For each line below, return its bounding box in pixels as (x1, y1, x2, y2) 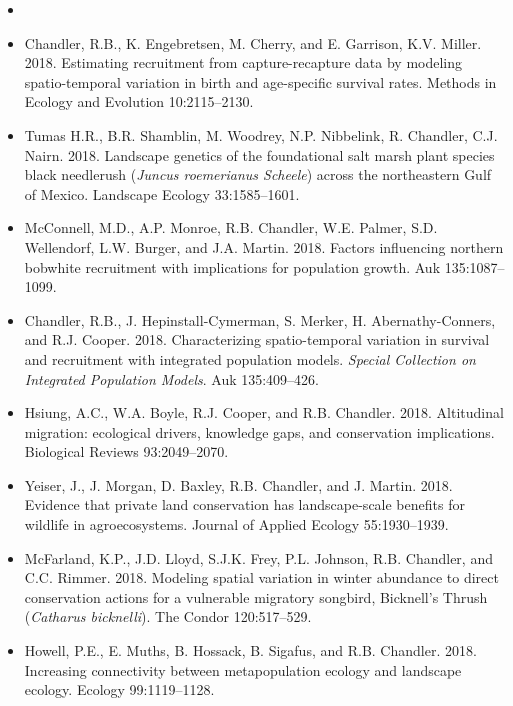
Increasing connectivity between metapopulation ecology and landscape (24, 659, 462, 680)
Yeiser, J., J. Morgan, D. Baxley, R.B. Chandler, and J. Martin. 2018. (24, 474, 453, 495)
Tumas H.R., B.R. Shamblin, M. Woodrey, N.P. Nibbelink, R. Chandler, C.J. (24, 124, 498, 145)
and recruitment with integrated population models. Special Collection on (24, 348, 476, 369)
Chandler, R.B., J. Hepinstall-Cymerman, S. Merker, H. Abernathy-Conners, (24, 309, 496, 330)
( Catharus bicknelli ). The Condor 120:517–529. (24, 606, 312, 627)
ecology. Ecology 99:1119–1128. (24, 679, 215, 700)
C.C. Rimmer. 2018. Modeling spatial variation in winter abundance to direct (24, 567, 499, 588)
